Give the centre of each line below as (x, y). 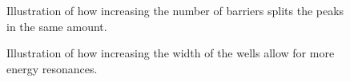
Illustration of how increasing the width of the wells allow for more (171, 53)
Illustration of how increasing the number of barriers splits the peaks (175, 10)
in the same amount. (57, 26)
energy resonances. (52, 68)
